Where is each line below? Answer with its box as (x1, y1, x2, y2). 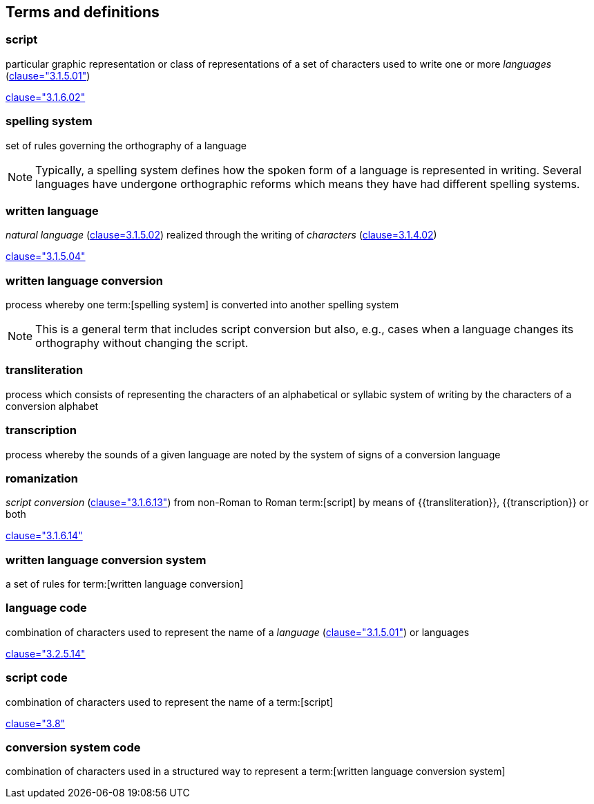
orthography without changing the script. (35, 336, 249, 350)
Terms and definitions (6, 3, 160, 21)
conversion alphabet (6, 400, 99, 412)
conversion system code (6, 740, 141, 754)
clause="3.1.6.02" (6, 91, 86, 103)
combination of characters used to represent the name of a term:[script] (6, 695, 334, 708)
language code (6, 601, 87, 615)
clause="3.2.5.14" (6, 647, 86, 660)
